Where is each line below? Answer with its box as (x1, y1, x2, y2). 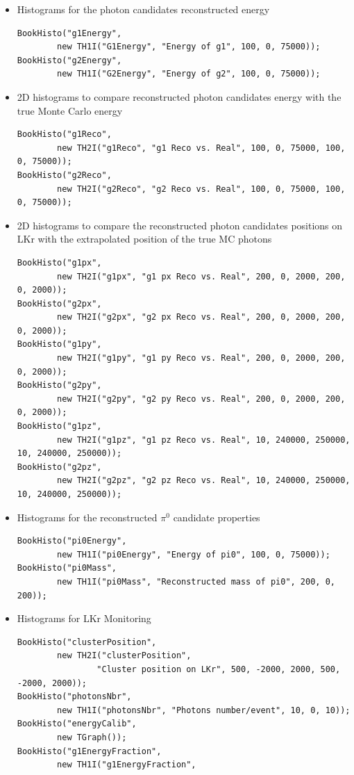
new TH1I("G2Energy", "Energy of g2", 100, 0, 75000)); (57, 69, 321, 79)
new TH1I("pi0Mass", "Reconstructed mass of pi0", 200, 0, (57, 576, 335, 587)
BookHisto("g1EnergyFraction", (17, 746, 162, 756)
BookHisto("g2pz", (17, 462, 102, 472)
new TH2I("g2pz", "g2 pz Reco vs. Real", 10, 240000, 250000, (57, 475, 351, 486)
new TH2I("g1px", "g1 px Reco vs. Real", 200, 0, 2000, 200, (57, 271, 346, 282)
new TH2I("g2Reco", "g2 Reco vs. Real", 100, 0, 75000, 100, (57, 183, 346, 194)
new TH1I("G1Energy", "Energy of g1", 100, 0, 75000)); (57, 42, 321, 52)
